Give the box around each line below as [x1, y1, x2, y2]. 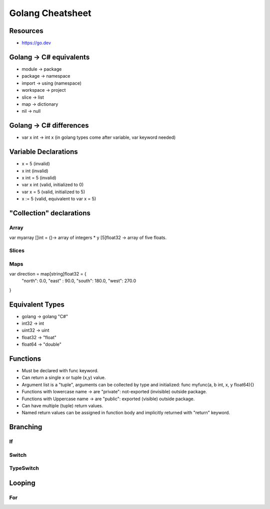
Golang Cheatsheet [9, 8, 91, 19]
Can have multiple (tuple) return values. [21, 403, 103, 409]
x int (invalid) [21, 168, 48, 174]
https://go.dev [21, 40, 51, 46]
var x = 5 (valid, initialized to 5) [21, 188, 85, 195]
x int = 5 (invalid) [21, 174, 56, 180]
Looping [9, 478, 35, 487]
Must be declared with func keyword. [21, 368, 98, 374]
